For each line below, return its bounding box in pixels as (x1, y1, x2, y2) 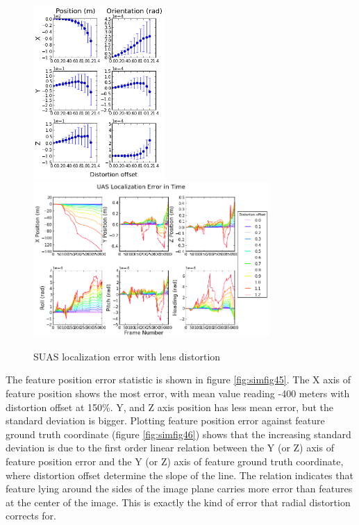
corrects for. (6, 508, 56, 523)
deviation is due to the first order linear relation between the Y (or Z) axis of (6, 440, 334, 455)
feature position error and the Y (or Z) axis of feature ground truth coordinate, (6, 454, 344, 469)
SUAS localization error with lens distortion (33, 349, 221, 363)
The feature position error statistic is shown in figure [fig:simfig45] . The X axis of (6, 372, 351, 387)
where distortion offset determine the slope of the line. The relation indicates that (6, 467, 353, 482)
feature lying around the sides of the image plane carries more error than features (6, 481, 353, 496)
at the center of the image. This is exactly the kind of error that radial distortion (6, 494, 351, 509)
